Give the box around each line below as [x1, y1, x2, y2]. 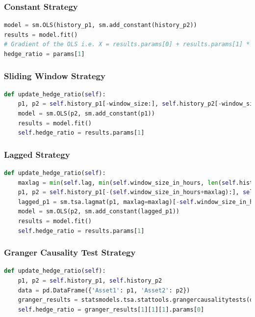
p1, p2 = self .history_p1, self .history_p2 [18, 277, 162, 284]
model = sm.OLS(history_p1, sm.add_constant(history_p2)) [4, 22, 197, 29]
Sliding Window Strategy [4, 69, 105, 82]
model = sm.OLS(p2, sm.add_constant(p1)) [18, 110, 155, 117]
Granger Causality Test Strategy [4, 246, 136, 259]
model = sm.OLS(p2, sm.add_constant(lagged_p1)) [18, 208, 179, 215]
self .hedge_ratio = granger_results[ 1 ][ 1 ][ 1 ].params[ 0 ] [18, 306, 204, 313]
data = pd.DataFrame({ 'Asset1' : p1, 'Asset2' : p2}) [18, 287, 190, 294]
